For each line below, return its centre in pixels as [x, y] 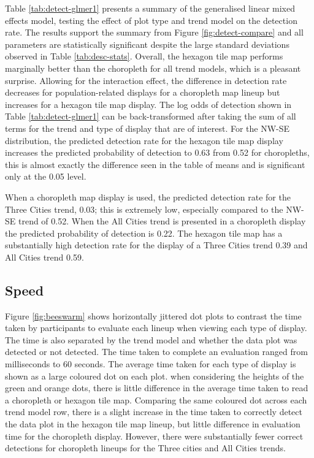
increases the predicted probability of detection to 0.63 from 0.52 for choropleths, [157, 152]
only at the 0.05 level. [46, 176]
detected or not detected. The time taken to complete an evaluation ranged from [156, 352]
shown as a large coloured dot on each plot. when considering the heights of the [155, 376]
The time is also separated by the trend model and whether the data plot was [151, 339]
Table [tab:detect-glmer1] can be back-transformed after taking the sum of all [151, 116]
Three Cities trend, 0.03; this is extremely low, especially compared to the [144, 209]
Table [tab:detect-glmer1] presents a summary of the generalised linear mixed [150, 8]
